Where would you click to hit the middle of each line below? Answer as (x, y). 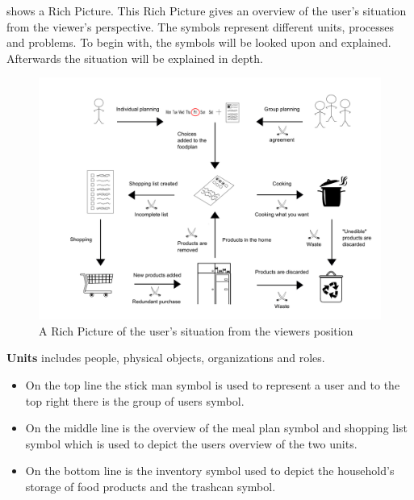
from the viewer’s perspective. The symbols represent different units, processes (201, 26)
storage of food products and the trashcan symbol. (151, 486)
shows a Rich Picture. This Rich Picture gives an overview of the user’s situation (207, 10)
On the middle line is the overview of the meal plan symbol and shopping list (217, 428)
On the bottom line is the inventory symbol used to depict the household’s (210, 471)
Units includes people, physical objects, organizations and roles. (166, 358)
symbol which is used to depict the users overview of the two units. (191, 443)
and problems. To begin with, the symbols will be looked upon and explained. (199, 42)
